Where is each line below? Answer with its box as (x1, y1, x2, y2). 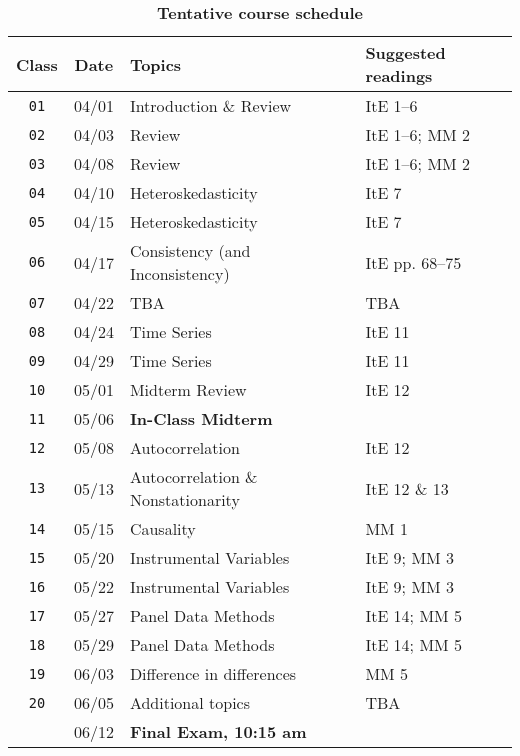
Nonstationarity (129, 488, 240, 511)
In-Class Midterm (129, 407, 273, 430)
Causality (129, 517, 196, 540)
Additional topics (129, 691, 251, 714)
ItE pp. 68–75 (365, 250, 462, 274)
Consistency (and (129, 239, 251, 262)
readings (365, 64, 433, 87)
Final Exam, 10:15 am (129, 720, 307, 743)
